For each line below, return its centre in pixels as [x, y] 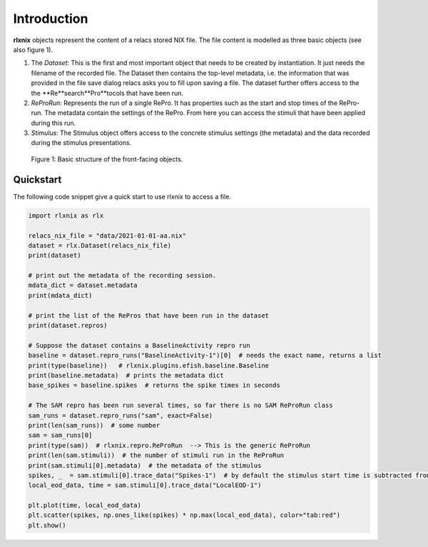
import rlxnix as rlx [66, 215]
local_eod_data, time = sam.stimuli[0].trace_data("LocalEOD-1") [145, 485]
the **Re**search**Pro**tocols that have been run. [107, 93]
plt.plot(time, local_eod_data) [85, 506]
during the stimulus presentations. [81, 143]
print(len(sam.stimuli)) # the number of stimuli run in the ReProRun [156, 456]
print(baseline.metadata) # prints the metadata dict [126, 375]
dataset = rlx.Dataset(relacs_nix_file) [100, 245]
